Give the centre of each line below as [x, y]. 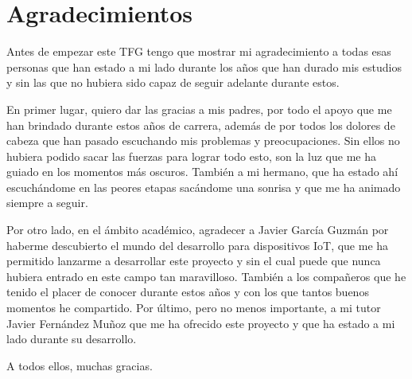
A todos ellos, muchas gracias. [80, 365]
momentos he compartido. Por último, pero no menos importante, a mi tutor [194, 308]
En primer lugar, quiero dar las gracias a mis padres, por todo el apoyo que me [199, 109]
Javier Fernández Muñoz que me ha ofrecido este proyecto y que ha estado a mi [201, 323]
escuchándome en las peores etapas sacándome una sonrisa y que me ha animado [204, 187]
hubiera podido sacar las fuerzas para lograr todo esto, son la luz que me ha [191, 156]
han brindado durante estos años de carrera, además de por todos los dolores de [201, 125]
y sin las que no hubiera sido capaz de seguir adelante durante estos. [173, 82]
